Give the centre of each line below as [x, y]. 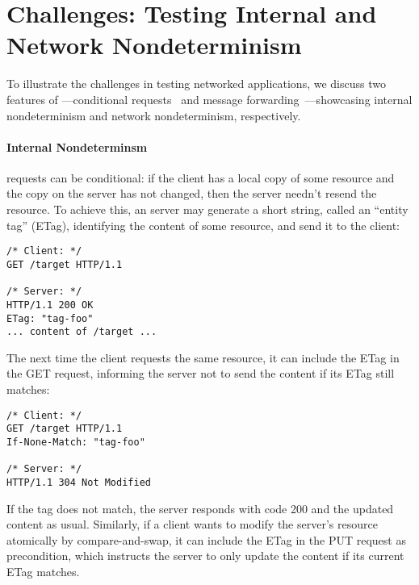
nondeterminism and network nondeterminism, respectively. [154, 115]
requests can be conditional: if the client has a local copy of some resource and [201, 177]
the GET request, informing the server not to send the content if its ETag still [201, 373]
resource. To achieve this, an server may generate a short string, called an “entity [207, 209]
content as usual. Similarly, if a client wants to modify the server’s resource [192, 524]
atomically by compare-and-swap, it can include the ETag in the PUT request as [206, 539]
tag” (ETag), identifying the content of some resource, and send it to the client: [203, 225]
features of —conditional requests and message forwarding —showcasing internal [209, 99]
